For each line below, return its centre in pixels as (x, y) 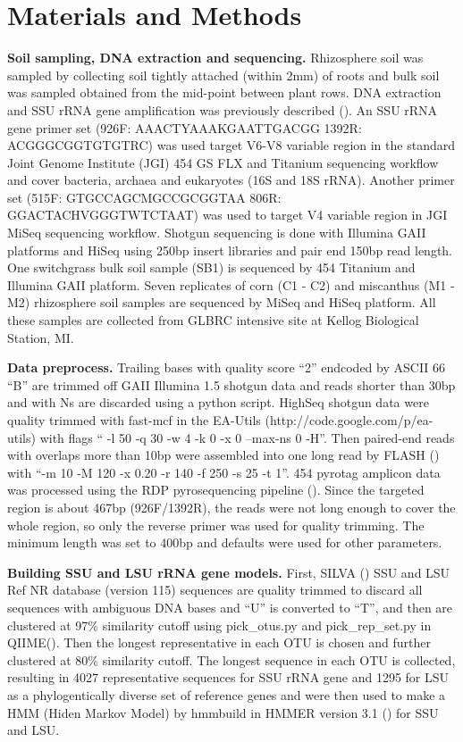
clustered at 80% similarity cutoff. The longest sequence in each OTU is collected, (231, 659)
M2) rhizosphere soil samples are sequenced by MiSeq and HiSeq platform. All (222, 302)
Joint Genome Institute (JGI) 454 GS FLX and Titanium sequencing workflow (223, 162)
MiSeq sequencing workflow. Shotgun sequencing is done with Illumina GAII (217, 233)
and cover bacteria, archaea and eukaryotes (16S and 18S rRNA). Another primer (231, 180)
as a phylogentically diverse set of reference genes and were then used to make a (227, 694)
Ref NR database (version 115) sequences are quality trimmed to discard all (215, 590)
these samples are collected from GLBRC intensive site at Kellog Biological (213, 320)
